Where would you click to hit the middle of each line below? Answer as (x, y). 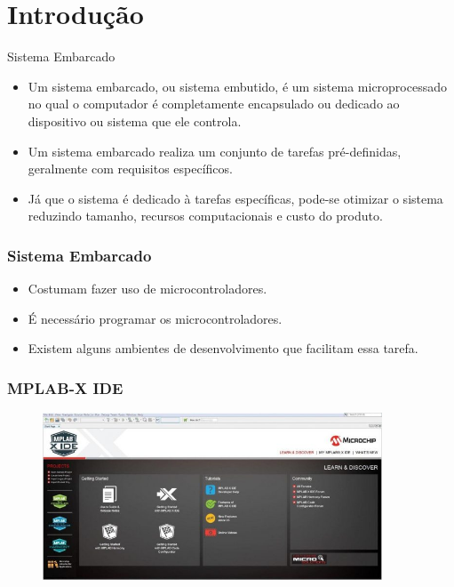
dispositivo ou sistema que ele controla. (135, 121)
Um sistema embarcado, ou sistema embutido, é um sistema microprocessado (237, 86)
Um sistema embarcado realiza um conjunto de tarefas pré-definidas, (215, 151)
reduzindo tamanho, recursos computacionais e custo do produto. (205, 216)
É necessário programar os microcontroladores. (155, 318)
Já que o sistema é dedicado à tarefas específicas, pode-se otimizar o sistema (235, 198)
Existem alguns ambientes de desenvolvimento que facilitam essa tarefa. (223, 348)
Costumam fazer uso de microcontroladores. (147, 289)
